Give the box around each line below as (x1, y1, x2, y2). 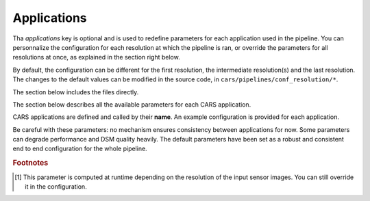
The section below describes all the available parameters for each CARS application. (12, 100, 251, 109)
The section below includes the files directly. (12, 88, 139, 96)
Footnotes (12, 158, 49, 167)
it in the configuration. (25, 182, 87, 191)
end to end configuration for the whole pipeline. (12, 144, 147, 153)
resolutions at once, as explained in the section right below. (12, 53, 181, 62)
